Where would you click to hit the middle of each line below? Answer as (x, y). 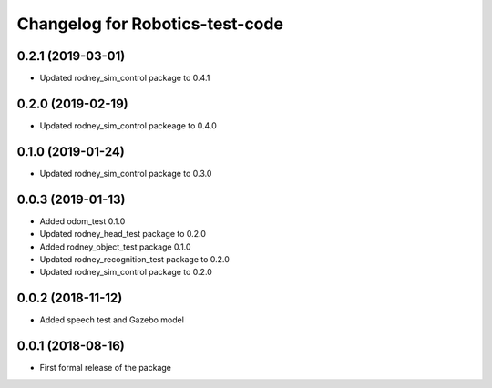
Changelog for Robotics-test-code (150, 24)
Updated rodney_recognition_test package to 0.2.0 (134, 259)
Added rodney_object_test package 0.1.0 (115, 247)
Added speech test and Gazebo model (112, 320)
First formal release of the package (106, 368)
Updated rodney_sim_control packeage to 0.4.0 (128, 125)
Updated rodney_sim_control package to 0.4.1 (125, 78)
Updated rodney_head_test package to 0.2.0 (123, 234)
